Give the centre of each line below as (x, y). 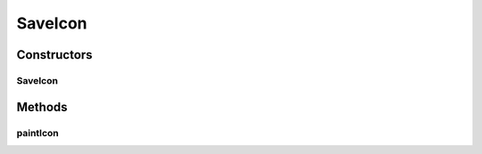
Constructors (54, 55)
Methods (42, 107)
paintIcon (38, 133)
